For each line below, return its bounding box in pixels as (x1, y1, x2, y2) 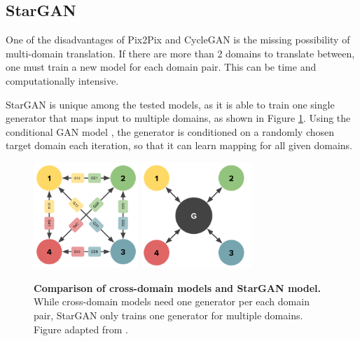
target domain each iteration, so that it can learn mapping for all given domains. (6, 138, 352, 153)
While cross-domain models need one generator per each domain (34, 294, 310, 309)
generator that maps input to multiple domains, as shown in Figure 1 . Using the (6, 111, 351, 125)
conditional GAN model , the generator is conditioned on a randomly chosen (6, 124, 335, 139)
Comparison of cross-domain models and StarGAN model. (34, 280, 321, 295)
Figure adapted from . (34, 321, 128, 336)
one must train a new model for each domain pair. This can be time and (6, 60, 317, 74)
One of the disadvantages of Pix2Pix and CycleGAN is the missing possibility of (6, 32, 350, 47)
